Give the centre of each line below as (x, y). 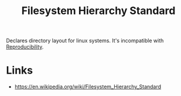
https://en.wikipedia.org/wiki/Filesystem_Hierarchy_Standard (88, 87)
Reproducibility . (25, 47)
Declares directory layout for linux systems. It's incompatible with (85, 41)
